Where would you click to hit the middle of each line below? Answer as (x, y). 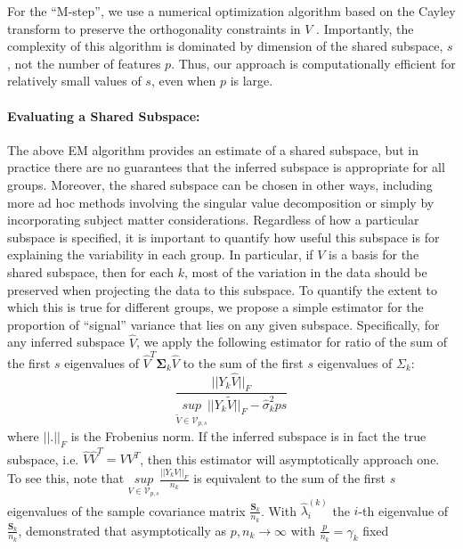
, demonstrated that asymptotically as (122, 530)
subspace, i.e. (43, 459)
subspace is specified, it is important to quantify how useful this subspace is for (223, 237)
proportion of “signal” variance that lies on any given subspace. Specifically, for (223, 324)
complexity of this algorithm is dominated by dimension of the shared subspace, (225, 46)
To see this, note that (66, 478)
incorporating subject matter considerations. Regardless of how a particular (213, 220)
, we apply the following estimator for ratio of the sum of (292, 342)
